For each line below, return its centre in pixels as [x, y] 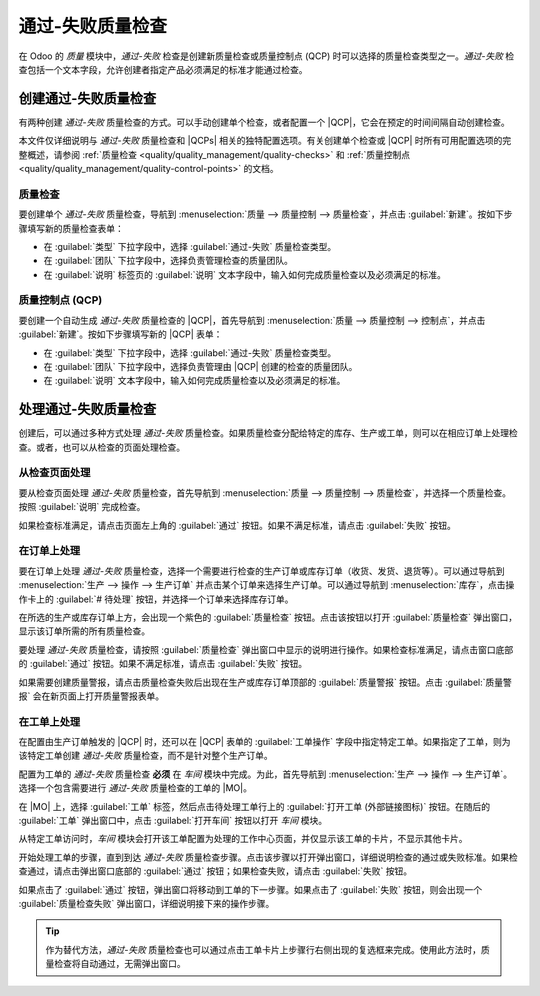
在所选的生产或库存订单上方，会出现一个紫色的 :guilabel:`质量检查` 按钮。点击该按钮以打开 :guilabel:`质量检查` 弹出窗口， [268, 617]
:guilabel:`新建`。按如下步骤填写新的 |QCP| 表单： [120, 334]
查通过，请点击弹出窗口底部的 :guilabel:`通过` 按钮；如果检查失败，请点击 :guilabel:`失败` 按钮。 [215, 871]
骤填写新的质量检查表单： [71, 228]
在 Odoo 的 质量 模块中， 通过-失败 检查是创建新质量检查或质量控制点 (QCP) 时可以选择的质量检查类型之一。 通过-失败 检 [266, 56]
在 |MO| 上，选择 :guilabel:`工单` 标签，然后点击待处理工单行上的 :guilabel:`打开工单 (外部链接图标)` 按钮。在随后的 [254, 806]
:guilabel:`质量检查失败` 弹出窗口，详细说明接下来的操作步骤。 [146, 903]
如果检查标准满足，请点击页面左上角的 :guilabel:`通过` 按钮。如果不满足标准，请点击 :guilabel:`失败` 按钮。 [237, 525]
